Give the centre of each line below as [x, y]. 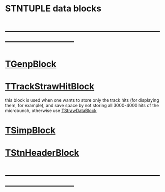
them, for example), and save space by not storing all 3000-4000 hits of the [82, 105]
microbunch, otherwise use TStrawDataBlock [51, 110]
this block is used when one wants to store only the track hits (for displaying [82, 100]
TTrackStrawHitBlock [50, 86]
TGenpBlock [31, 64]
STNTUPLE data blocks [53, 9]
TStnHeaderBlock [42, 152]
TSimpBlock [30, 130]
